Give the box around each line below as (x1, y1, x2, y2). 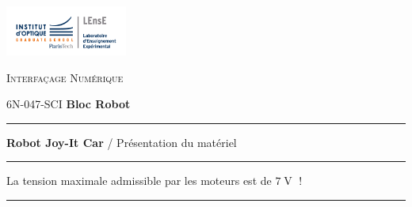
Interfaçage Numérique (6, 69, 124, 85)
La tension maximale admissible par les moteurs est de (6, 172, 272, 189)
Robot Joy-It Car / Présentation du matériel (6, 134, 237, 150)
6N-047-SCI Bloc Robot (6, 96, 131, 112)
